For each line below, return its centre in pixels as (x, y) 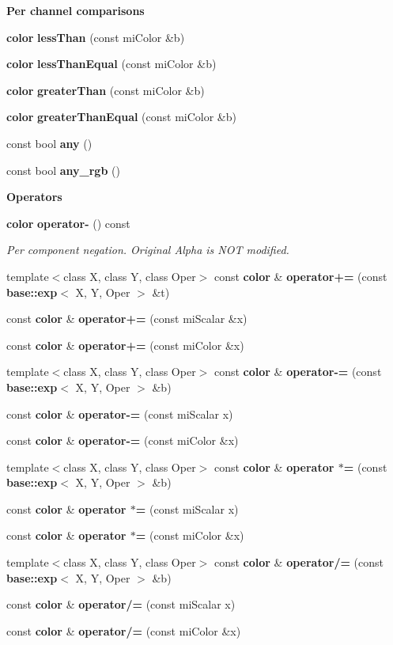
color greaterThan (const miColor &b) (106, 90)
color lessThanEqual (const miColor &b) (111, 64)
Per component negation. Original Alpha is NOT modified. (148, 250)
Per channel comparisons (76, 10)
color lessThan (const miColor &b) (96, 37)
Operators (34, 197)
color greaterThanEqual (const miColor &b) (121, 117)
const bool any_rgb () (63, 170)
